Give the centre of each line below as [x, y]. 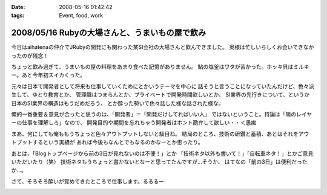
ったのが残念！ [30, 56]
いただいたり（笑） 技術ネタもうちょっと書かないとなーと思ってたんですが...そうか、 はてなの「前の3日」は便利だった [160, 161]
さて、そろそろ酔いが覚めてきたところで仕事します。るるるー [88, 181]
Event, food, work [81, 16]
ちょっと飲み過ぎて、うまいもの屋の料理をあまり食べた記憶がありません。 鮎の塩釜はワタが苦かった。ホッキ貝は [152, 67]
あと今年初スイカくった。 [54, 75]
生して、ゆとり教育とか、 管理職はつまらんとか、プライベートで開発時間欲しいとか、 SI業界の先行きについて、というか [160, 95]
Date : [18, 7]
